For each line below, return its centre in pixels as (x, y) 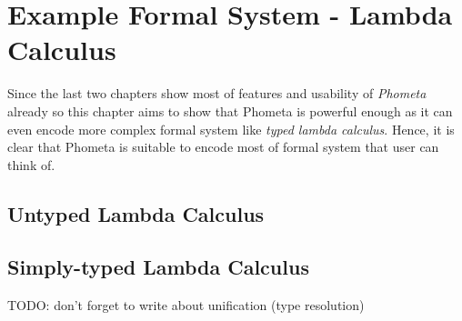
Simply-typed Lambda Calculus (158, 267)
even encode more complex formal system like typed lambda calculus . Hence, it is (231, 129)
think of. (31, 164)
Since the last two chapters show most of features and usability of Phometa (217, 93)
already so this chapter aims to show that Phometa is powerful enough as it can (230, 110)
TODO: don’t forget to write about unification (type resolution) (186, 305)
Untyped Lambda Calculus (136, 213)
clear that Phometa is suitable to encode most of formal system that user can (223, 147)
